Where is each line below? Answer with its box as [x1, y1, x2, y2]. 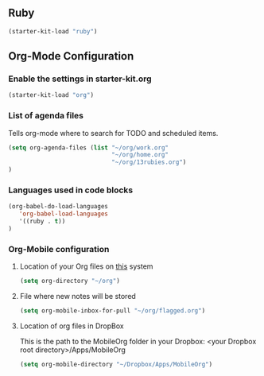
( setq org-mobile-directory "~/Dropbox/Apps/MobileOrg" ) [19, 360, 213, 368]
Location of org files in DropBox [19, 321, 125, 331]
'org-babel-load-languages [18, 210, 109, 218]
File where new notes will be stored [19, 292, 137, 301]
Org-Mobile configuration [8, 243, 110, 254]
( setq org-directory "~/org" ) [19, 277, 121, 285]
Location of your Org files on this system [19, 262, 153, 271]
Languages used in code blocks [8, 184, 134, 196]
